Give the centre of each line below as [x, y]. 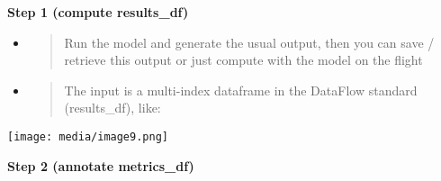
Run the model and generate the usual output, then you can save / [249, 42]
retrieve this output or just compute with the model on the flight [243, 60]
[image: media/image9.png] [88, 136]
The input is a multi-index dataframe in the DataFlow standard [241, 90]
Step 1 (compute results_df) [98, 12]
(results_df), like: [112, 108]
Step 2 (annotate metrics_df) [101, 165]
